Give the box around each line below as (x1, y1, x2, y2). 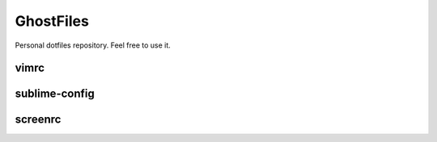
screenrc (15, 113, 62, 127)
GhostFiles (15, 12, 89, 30)
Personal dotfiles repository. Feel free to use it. (15, 40, 172, 50)
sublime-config (15, 87, 95, 101)
